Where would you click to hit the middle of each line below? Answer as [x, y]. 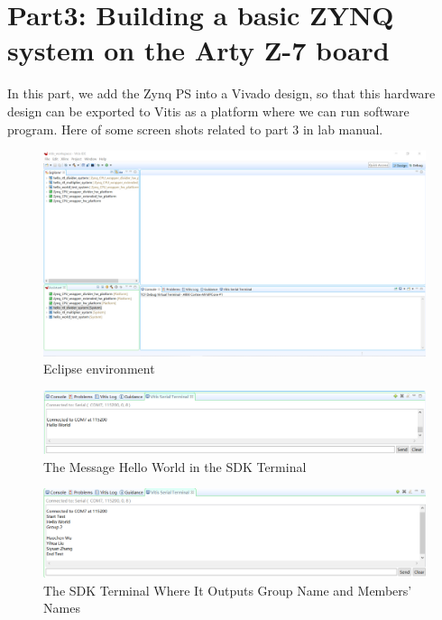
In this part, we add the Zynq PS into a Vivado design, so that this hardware [221, 93]
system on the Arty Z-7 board [198, 50]
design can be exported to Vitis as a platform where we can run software [208, 111]
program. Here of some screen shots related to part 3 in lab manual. [195, 129]
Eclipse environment [99, 369]
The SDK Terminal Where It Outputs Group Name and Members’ [228, 590]
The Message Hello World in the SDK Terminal [175, 466]
